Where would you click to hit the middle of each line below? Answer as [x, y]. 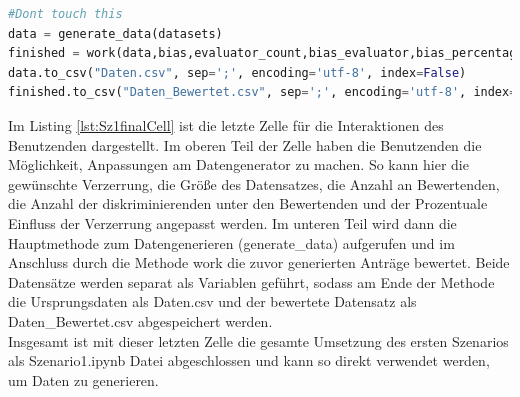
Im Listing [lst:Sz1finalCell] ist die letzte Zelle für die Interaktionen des [226, 124]
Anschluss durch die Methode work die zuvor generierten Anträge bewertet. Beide [259, 262]
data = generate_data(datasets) [115, 33]
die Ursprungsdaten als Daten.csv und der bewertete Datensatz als [212, 301]
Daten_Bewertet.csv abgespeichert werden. [140, 320]
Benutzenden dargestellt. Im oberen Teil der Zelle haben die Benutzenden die [245, 144]
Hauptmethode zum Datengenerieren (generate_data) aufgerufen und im [231, 242]
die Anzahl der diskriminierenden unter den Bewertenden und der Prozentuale [248, 203]
